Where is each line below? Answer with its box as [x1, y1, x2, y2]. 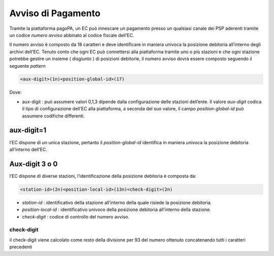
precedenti [9, 244, 32, 250]
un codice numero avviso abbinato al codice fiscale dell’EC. [9, 32, 134, 38]
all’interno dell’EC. [9, 146, 48, 152]
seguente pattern [9, 63, 46, 69]
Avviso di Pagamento [9, 8, 101, 19]
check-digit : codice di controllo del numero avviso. [22, 214, 129, 220]
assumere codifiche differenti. [22, 113, 85, 119]
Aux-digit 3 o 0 [9, 159, 58, 168]
